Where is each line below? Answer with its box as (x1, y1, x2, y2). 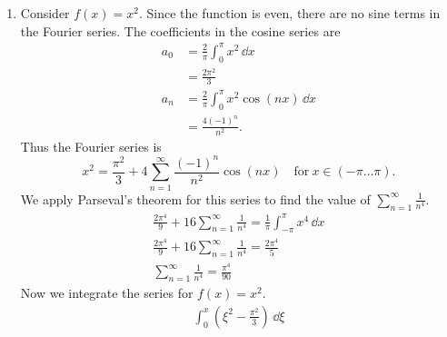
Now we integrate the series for (20, 283, 194, 302)
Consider (20, 4, 70, 22)
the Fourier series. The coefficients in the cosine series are (20, 21, 341, 40)
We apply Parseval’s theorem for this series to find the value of (20, 189, 371, 208)
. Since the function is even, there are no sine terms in (138, 4, 441, 22)
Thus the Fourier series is (20, 136, 162, 155)
